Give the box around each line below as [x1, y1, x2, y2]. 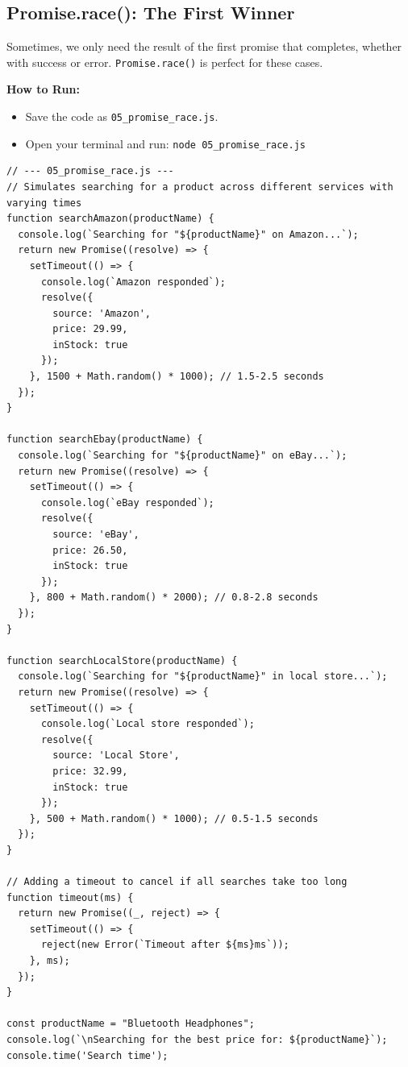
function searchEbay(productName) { [6, 434, 203, 446]
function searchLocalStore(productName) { [6, 654, 238, 666]
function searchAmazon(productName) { [6, 213, 214, 225]
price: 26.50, [52, 544, 128, 556]
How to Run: [6, 81, 80, 98]
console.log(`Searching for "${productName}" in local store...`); [18, 671, 388, 683]
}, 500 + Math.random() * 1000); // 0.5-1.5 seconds [29, 812, 318, 824]
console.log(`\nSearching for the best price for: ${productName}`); [6, 1034, 388, 1046]
